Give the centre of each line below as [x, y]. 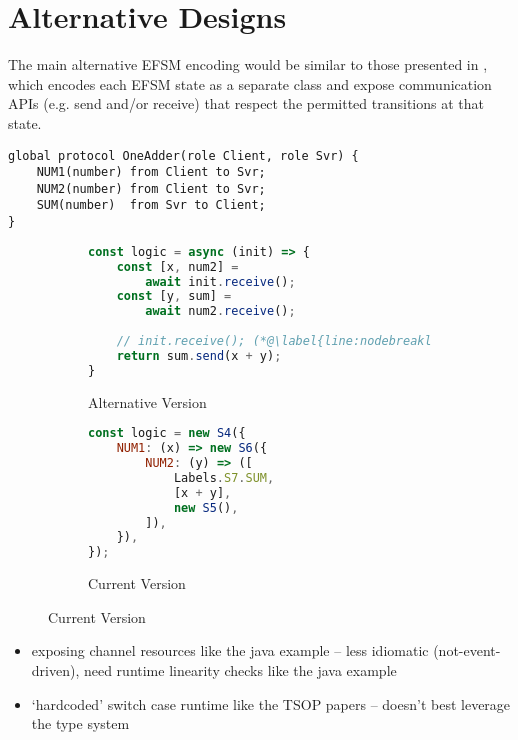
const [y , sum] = [174, 296]
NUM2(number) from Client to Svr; [151, 188]
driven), [55, 669]
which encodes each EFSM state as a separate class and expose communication [250, 83]
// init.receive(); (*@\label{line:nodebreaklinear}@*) [306, 341]
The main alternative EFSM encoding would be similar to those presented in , [248, 64]
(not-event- [467, 650]
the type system [80, 723]
